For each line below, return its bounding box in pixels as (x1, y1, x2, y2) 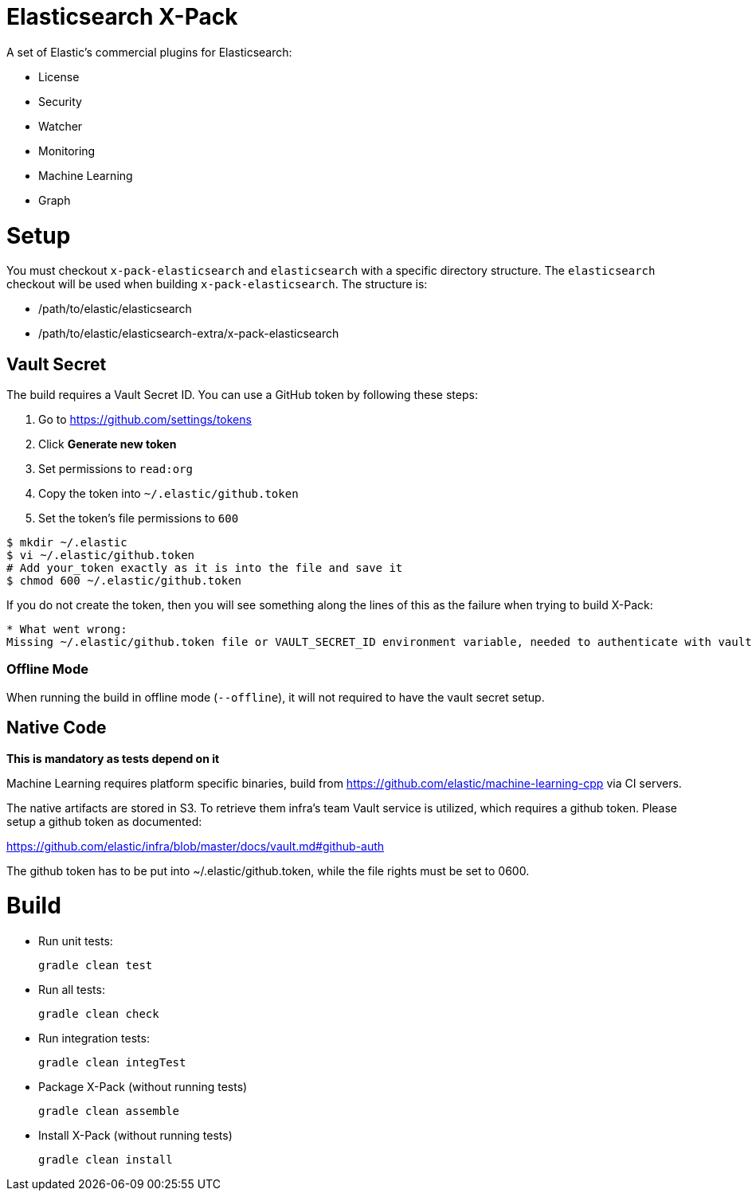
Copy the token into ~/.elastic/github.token (38, 487, 299, 501)
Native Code (6, 718, 107, 738)
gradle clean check (38, 1007, 159, 1021)
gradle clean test (38, 959, 153, 972)
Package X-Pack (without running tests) (38, 1080, 248, 1094)
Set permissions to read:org (38, 462, 193, 476)
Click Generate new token (38, 437, 177, 452)
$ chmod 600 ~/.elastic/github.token (6, 574, 242, 588)
